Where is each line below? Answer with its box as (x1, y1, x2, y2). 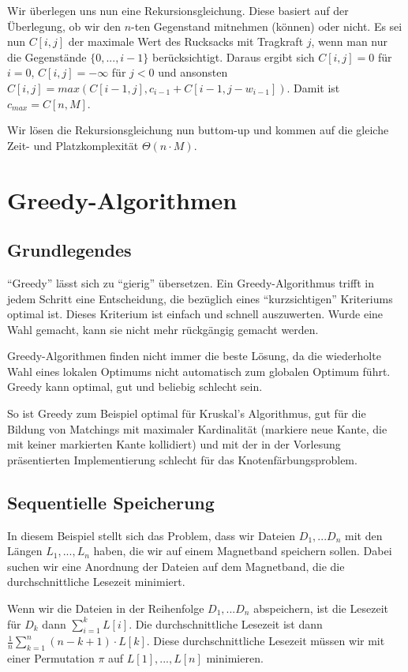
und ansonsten (158, 64, 228, 81)
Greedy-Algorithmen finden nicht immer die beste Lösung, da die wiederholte (7, 347, 381, 364)
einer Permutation (7, 650, 95, 666)
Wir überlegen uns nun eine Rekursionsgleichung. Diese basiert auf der (7, 2, 349, 18)
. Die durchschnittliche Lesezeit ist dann (129, 615, 323, 632)
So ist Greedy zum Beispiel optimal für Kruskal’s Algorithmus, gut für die (7, 405, 366, 422)
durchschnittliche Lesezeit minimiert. (7, 573, 185, 590)
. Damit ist (286, 79, 340, 96)
